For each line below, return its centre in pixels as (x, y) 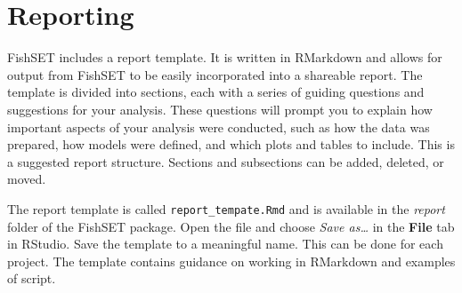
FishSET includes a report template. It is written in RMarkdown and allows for (225, 57)
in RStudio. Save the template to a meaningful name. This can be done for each (225, 244)
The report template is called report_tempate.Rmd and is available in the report (226, 208)
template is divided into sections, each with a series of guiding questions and (216, 92)
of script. (32, 278)
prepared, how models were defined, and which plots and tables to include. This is (231, 144)
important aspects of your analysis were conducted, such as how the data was (219, 127)
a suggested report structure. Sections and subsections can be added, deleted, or (226, 161)
